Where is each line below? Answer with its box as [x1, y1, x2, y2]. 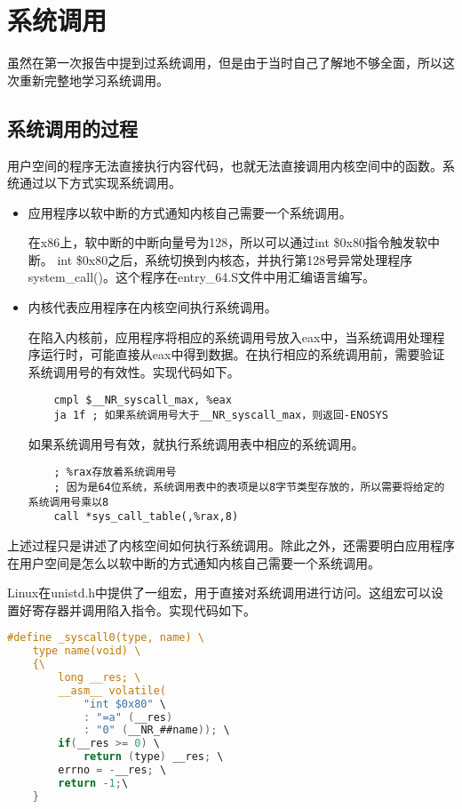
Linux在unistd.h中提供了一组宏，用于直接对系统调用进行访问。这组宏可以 [7, 583, 432, 602]
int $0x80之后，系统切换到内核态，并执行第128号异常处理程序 [57, 250, 413, 268]
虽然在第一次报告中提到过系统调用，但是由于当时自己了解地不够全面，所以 [7, 53, 442, 72]
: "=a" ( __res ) [83, 710, 173, 724]
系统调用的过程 [7, 114, 138, 141]
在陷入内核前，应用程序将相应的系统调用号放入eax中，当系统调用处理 [28, 327, 433, 346]
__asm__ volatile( [58, 684, 166, 697]
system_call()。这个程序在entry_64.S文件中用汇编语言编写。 [28, 268, 376, 286]
